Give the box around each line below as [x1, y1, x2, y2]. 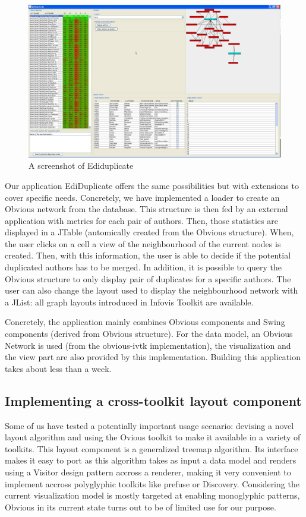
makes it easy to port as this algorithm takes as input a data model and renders [5, 454, 296, 466]
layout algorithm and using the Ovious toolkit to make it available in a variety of [5, 431, 301, 443]
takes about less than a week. [5, 362, 112, 374]
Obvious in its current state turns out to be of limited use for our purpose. [5, 500, 276, 513]
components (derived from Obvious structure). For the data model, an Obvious [5, 327, 293, 340]
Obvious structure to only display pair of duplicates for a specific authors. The [5, 272, 291, 285]
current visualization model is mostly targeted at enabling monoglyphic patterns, [5, 489, 300, 502]
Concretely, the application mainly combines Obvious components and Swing [5, 316, 285, 328]
